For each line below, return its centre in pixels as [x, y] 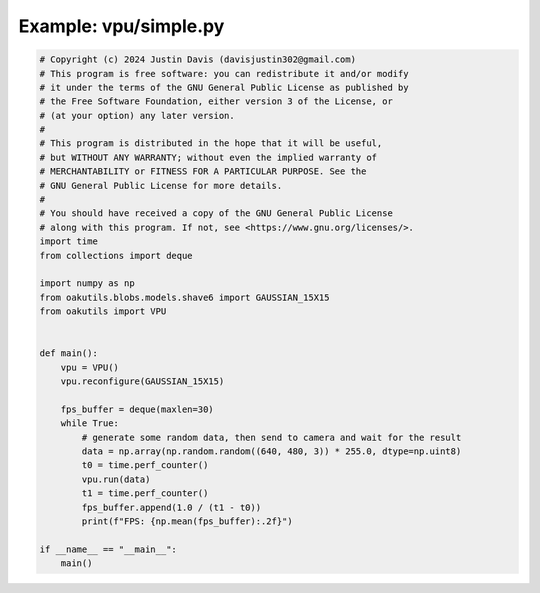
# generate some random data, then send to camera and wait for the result [271, 437]
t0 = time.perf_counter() [145, 465]
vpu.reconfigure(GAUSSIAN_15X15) [142, 381]
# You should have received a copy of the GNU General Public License [216, 213]
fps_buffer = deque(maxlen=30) [137, 409]
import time [69, 241]
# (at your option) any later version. [137, 115]
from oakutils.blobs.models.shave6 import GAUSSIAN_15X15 [184, 297]
